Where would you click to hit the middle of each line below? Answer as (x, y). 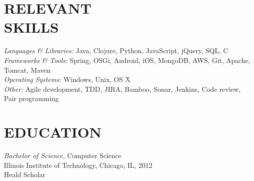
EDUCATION (53, 132)
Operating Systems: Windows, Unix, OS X (67, 79)
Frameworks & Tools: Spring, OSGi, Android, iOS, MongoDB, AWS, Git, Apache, (127, 60)
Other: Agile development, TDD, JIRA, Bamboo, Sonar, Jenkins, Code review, (122, 89)
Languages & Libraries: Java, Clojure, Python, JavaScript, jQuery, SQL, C (116, 50)
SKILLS (31, 27)
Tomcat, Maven (27, 70)
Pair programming (31, 98)
